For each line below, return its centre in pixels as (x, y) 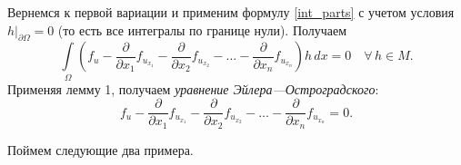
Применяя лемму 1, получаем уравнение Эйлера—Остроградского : (193, 88)
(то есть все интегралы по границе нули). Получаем (202, 29)
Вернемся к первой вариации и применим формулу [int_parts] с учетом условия (231, 12)
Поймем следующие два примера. (100, 149)
